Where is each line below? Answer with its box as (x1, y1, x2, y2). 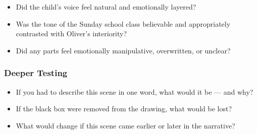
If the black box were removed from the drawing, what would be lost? (16, 103, 232, 114)
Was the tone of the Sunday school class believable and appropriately (16, 18, 231, 29)
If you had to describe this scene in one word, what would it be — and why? (16, 86, 253, 97)
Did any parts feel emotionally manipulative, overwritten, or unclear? (16, 45, 231, 55)
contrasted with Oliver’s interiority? (16, 28, 127, 39)
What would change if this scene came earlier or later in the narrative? (16, 120, 235, 130)
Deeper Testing (4, 66, 68, 79)
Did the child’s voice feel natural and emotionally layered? (16, 2, 196, 12)
